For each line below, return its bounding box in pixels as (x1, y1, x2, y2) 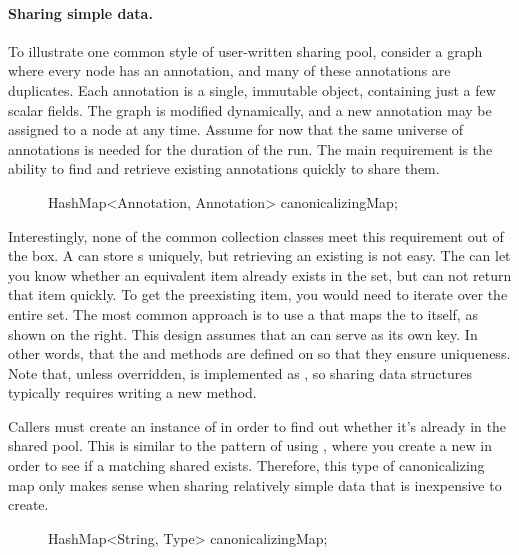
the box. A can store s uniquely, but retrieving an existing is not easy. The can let (8, 245, 511, 266)
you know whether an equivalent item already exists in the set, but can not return (8, 264, 512, 285)
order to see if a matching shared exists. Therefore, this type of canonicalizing (8, 455, 485, 476)
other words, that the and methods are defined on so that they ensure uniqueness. (8, 343, 511, 364)
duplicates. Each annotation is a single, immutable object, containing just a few (8, 79, 496, 100)
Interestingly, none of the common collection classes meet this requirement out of (8, 225, 504, 246)
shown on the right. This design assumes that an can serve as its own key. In (8, 323, 478, 344)
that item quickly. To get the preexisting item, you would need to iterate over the (8, 284, 508, 305)
